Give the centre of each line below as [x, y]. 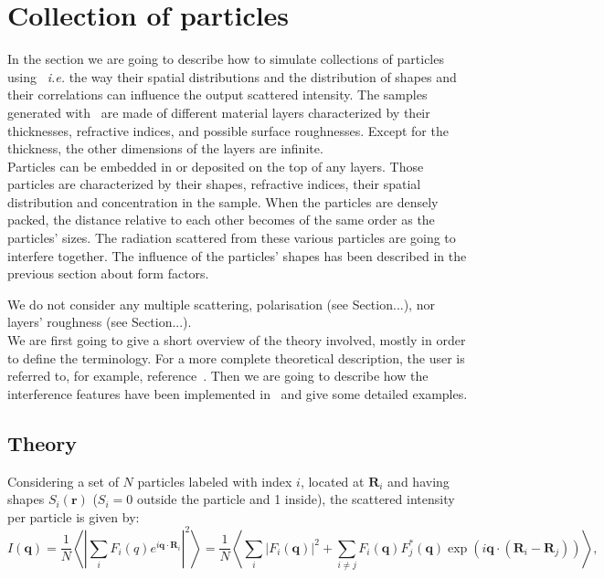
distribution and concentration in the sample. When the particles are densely [223, 201]
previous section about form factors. [108, 273]
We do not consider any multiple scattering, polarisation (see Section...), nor [221, 304]
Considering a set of [63, 481]
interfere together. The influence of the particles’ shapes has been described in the [237, 255]
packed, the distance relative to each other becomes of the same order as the [221, 220]
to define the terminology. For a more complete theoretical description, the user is [236, 357]
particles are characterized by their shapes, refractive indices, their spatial [214, 184]
